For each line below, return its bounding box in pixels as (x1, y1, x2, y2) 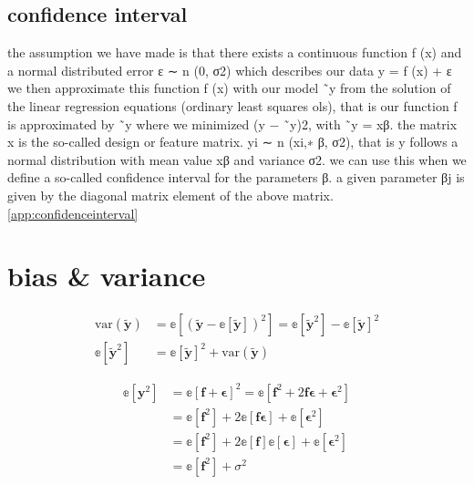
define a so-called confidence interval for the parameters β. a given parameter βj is (7, 168, 465, 187)
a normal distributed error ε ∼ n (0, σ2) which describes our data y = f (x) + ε (7, 60, 452, 79)
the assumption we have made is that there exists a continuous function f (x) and (7, 43, 462, 62)
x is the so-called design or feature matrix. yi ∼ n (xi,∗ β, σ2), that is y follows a (7, 132, 459, 151)
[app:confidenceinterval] (7, 203, 139, 222)
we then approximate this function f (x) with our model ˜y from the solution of (7, 78, 451, 98)
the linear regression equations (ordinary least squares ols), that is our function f (7, 96, 458, 115)
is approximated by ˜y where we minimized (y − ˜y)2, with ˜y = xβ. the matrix (7, 114, 458, 133)
